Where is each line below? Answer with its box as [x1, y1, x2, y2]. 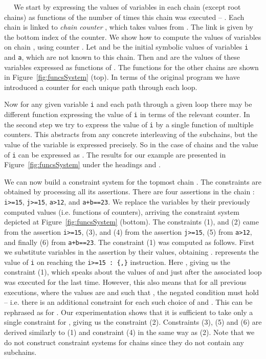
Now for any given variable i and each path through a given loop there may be [4, 99, 252, 109]
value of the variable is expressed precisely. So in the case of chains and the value [4, 139, 258, 150]
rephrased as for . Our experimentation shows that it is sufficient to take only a [4, 306, 253, 317]
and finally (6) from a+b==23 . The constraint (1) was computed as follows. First [4, 236, 255, 247]
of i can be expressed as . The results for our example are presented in [4, 149, 226, 160]
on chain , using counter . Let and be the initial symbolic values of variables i [4, 41, 249, 52]
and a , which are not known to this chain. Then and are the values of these [4, 52, 240, 62]
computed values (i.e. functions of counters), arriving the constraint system [4, 206, 239, 217]
